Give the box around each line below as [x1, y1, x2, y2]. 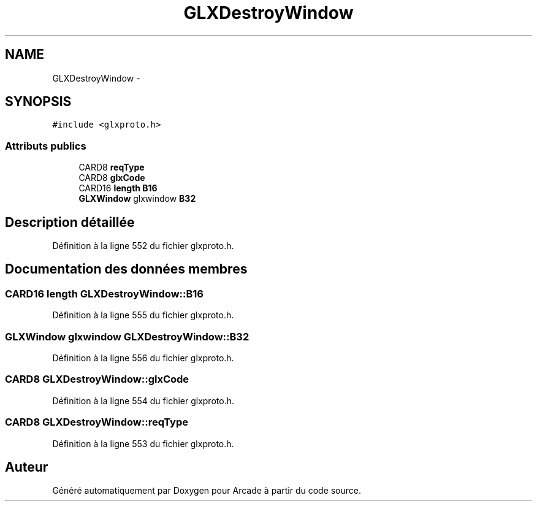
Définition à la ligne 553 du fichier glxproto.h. [52, 438, 234, 449]
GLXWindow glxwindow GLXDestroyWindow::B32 [5, 330, 249, 343]
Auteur [5, 459, 48, 475]
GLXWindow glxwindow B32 [78, 193, 196, 204]
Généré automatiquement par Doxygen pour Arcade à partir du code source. [52, 485, 362, 496]
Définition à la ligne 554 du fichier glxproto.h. [52, 395, 234, 406]
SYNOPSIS [5, 94, 72, 110]
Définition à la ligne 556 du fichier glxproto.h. [52, 353, 234, 363]
